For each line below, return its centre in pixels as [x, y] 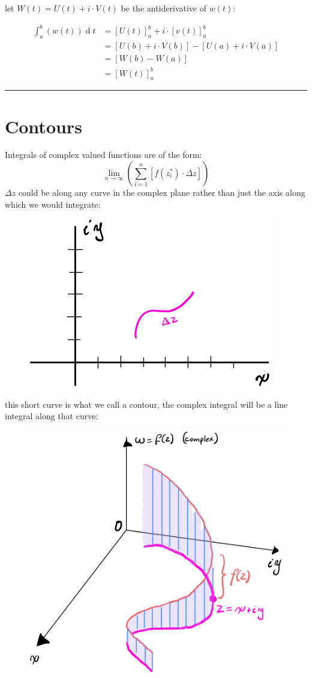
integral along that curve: [52, 416]
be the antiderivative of [163, 8]
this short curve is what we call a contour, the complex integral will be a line [146, 404]
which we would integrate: [53, 204]
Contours [43, 126]
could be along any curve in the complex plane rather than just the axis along [162, 192]
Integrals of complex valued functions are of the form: [103, 155]
